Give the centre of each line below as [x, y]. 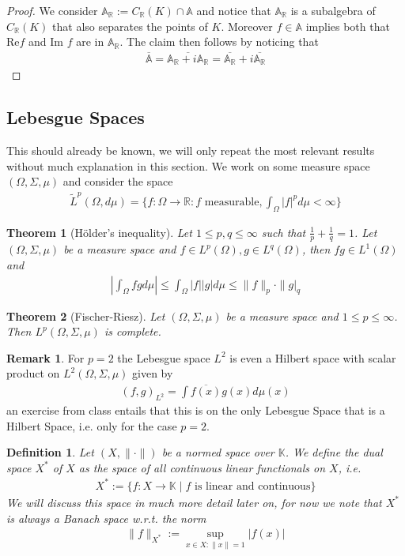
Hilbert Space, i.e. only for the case [92, 425]
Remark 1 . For [45, 357]
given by [153, 373]
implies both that [348, 26]
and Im [46, 41]
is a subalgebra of [333, 10]
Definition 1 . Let [50, 452]
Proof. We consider [52, 10]
